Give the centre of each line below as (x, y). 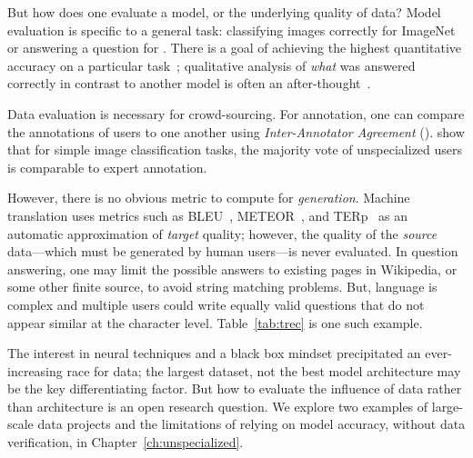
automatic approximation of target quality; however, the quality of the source (222, 233)
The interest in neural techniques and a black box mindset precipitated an (214, 353)
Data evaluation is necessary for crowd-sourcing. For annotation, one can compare (236, 113)
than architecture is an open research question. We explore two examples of (218, 406)
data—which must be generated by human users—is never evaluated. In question (233, 251)
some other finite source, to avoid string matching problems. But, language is (222, 287)
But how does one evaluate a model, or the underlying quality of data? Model (224, 12)
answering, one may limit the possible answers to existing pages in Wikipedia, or (232, 269)
